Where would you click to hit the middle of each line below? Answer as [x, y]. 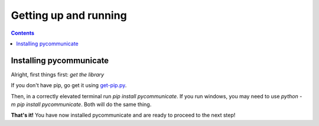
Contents [23, 33]
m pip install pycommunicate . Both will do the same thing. [81, 105]
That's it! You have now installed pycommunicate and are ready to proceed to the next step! [123, 115]
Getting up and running [69, 15]
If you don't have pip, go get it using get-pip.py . [69, 85]
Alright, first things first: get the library [58, 74]
